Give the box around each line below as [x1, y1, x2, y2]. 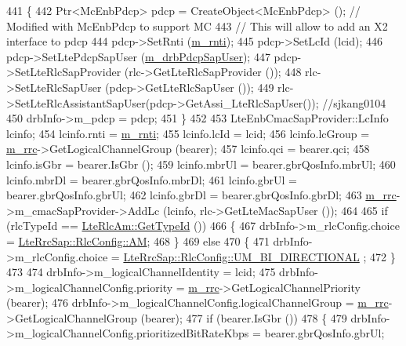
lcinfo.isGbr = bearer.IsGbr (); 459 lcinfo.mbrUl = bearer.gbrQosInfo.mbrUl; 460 [6, 155, 396, 172]
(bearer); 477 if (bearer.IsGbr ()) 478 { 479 [140, 309, 347, 326]
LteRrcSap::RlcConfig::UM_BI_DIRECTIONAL [123, 248, 360, 264]
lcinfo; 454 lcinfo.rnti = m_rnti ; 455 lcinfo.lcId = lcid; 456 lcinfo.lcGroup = [6, 125, 370, 141]
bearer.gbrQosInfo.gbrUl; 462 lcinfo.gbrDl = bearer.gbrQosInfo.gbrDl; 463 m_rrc [6, 187, 397, 203]
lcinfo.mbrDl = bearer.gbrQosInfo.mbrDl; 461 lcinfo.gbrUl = [6, 171, 297, 188]
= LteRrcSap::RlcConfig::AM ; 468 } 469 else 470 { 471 [6, 232, 270, 249]
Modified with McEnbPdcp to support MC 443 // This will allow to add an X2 [6, 17, 388, 34]
